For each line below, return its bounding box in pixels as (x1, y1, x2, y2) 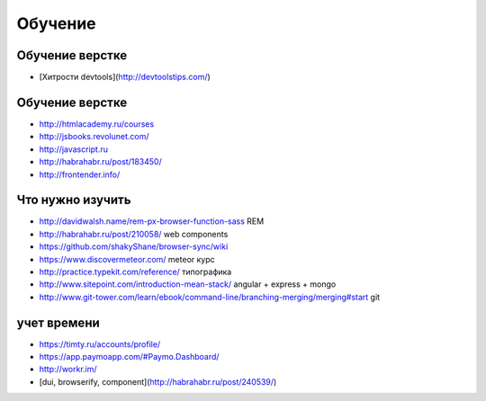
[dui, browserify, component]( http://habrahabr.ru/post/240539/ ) (39, 376, 277, 387)
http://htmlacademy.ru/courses (39, 118, 155, 129)
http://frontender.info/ (39, 169, 121, 180)
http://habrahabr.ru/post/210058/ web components (39, 228, 229, 239)
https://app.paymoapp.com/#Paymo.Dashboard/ (39, 352, 220, 362)
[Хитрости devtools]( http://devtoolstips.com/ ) (39, 72, 211, 83)
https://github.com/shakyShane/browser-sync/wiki (39, 241, 229, 252)
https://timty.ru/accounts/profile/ (39, 338, 161, 350)
